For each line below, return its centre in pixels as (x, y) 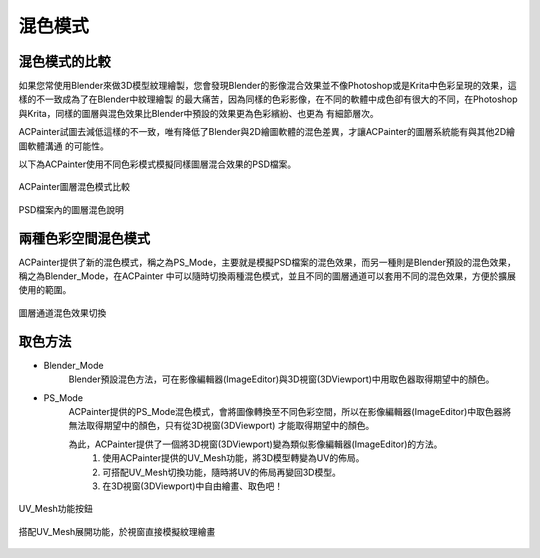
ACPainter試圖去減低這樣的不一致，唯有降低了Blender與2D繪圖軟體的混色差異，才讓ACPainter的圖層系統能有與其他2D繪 (266, 132)
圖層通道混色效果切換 (62, 312)
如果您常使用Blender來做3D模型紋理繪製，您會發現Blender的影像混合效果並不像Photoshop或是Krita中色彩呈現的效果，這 (267, 86)
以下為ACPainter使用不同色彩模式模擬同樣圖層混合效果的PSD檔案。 (157, 164)
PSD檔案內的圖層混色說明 (71, 209)
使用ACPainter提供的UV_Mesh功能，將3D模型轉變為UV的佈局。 (233, 458)
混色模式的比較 (64, 61)
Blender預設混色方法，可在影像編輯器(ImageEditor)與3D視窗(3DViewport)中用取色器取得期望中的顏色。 (281, 379)
